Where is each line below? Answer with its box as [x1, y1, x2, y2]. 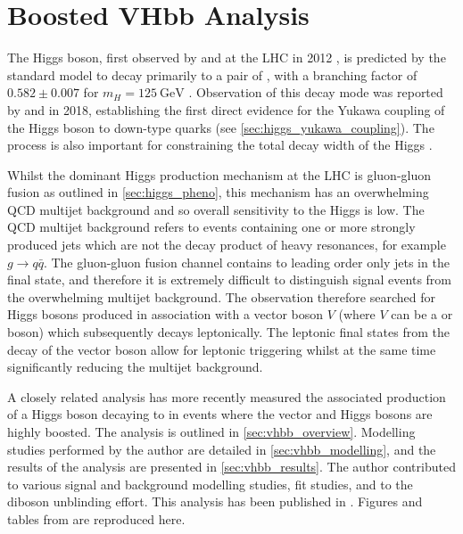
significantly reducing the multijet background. [7, 357, 263, 376]
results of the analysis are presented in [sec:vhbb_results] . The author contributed [7, 457, 456, 476]
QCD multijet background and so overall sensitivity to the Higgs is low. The [7, 200, 425, 218]
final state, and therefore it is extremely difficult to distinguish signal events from [7, 270, 452, 289]
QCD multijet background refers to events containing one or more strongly [7, 218, 416, 236]
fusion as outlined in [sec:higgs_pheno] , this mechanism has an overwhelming [7, 183, 429, 201]
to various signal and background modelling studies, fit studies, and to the [7, 474, 413, 493]
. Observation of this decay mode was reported [188, 83, 443, 102]
